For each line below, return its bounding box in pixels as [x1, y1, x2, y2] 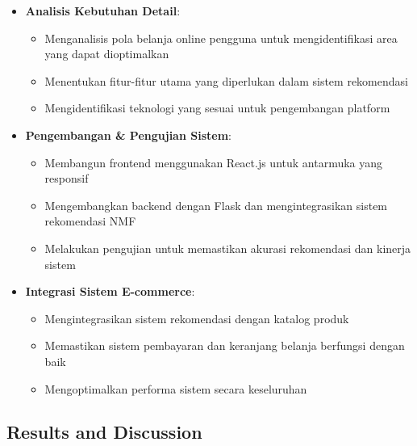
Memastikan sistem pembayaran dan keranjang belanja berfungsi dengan [44, 337, 405, 354]
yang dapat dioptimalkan [44, 45, 169, 62]
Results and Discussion [6, 419, 202, 444]
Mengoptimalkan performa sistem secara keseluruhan [44, 380, 307, 397]
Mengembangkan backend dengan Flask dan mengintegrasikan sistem [44, 196, 388, 213]
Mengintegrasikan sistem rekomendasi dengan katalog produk [44, 309, 349, 326]
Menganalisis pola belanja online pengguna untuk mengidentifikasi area [44, 29, 398, 46]
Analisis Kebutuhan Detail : [25, 2, 181, 19]
